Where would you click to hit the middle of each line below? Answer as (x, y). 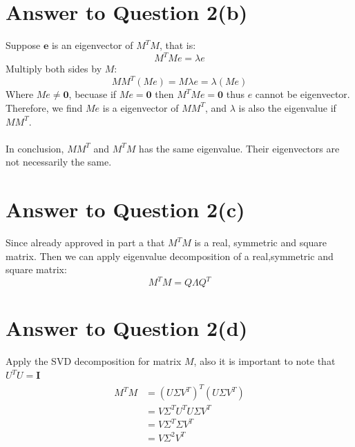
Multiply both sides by (54, 69)
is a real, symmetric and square (261, 242)
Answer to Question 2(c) (125, 209)
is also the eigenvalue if (287, 107)
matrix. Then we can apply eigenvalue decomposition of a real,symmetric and (170, 256)
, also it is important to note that (265, 361)
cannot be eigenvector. (303, 94)
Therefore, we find (44, 107)
